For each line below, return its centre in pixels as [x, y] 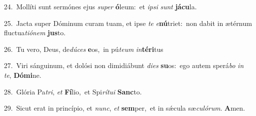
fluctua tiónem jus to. [35, 33]
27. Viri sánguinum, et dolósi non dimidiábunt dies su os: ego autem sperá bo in [124, 65]
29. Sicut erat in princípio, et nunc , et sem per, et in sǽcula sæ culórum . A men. [125, 108]
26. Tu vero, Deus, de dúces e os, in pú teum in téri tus [84, 49]
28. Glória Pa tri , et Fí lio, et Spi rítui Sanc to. [73, 91]
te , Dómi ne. [23, 75]
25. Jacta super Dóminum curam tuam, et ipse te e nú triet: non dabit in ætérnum [128, 23]
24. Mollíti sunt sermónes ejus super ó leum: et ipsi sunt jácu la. [100, 6]
